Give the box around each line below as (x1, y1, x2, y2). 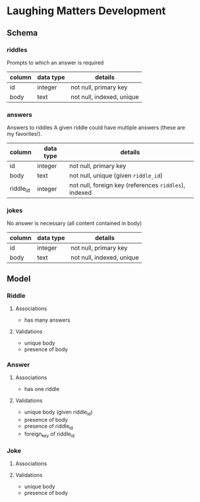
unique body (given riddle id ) (24, 408, 93, 417)
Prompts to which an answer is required (7, 59, 104, 66)
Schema (7, 28, 38, 38)
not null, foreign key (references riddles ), (69, 181, 186, 189)
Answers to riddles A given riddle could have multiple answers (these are (7, 124, 186, 131)
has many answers (24, 316, 71, 324)
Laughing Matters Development (7, 4, 166, 18)
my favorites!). (7, 131, 42, 138)
